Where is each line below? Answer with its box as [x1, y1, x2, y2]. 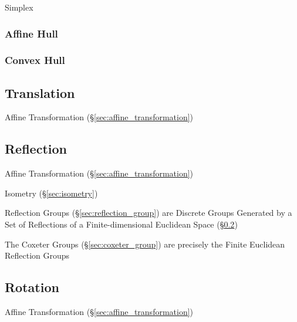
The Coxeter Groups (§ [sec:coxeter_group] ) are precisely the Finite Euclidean [5, 238, 285, 250]
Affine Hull [5, 26, 58, 40]
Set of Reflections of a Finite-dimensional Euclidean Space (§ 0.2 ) [5, 218, 238, 231]
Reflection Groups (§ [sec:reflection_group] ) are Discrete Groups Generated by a [5, 206, 292, 219]
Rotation [5, 278, 59, 296]
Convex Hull [5, 53, 65, 67]
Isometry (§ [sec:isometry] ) [5, 187, 98, 199]
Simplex [5, 1, 33, 13]
